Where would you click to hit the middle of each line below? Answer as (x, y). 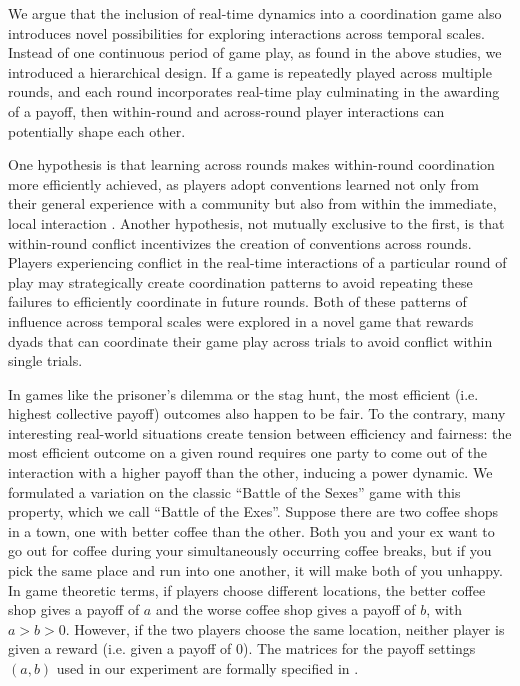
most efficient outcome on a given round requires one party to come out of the (247, 452)
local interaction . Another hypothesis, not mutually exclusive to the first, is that (256, 222)
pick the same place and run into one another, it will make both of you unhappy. (255, 570)
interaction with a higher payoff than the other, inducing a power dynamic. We (250, 472)
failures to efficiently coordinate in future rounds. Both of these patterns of (237, 301)
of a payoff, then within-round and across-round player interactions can (226, 110)
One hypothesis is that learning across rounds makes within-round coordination (251, 164)
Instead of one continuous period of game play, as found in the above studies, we (255, 52)
